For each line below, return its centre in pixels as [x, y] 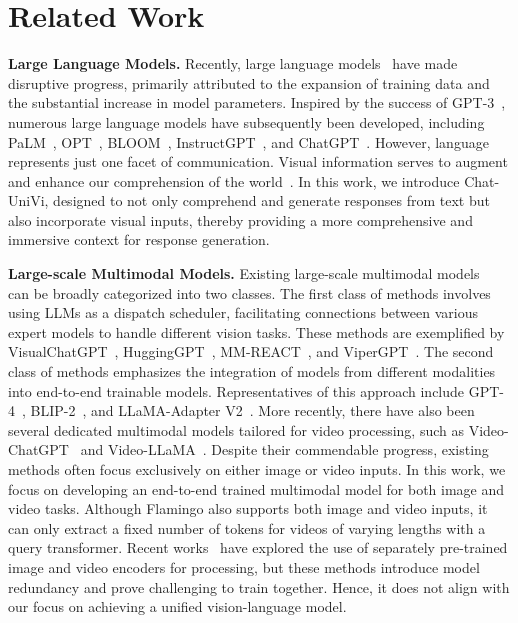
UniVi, [28, 200]
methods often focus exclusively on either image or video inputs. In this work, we [257, 469]
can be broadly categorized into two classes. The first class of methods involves [249, 292]
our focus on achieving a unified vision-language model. [177, 606]
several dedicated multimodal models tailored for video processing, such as [236, 429]
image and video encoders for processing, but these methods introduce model [244, 566]
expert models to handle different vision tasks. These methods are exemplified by [256, 331]
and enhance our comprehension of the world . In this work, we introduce [234, 180]
